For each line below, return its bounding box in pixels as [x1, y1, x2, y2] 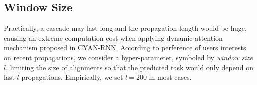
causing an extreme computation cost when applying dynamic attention [4, 32, 223, 43]
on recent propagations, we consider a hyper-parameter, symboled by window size [4, 52, 253, 62]
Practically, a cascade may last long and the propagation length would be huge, [4, 23, 247, 33]
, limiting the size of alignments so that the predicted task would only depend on [6, 62, 253, 72]
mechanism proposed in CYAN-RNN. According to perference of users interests [4, 42, 246, 53]
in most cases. [149, 72, 192, 82]
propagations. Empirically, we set [21, 72, 123, 82]
